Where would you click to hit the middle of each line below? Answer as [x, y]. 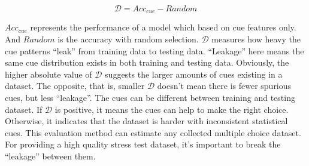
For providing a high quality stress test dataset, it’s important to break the [143, 144]
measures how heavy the [256, 39]
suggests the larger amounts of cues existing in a [194, 74]
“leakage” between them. [50, 156]
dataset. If [24, 109]
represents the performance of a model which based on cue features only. [163, 27]
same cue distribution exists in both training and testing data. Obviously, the [147, 62]
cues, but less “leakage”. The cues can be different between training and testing [150, 98]
